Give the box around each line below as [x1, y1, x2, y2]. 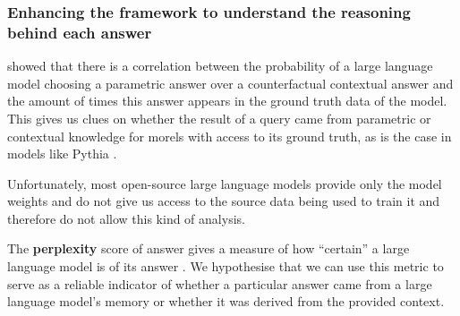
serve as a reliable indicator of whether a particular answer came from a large [7, 274, 432, 293]
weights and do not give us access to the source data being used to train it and [7, 192, 440, 210]
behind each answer [7, 21, 152, 43]
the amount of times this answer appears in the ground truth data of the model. [7, 91, 447, 110]
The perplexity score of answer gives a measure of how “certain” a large [7, 239, 410, 258]
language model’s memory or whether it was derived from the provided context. [7, 292, 445, 311]
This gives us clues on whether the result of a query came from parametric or [7, 108, 431, 127]
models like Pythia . [7, 144, 117, 163]
